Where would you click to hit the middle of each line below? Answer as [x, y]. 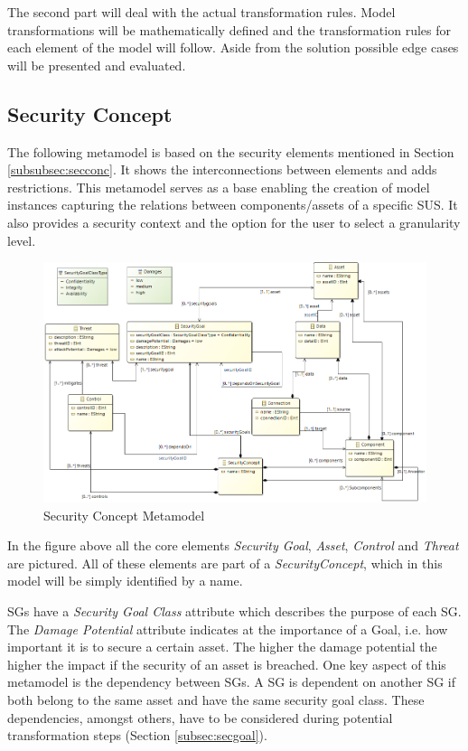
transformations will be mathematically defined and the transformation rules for [229, 29]
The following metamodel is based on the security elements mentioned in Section [231, 151]
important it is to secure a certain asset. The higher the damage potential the [222, 647]
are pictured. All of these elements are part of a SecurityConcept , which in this [225, 563]
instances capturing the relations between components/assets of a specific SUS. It [233, 205]
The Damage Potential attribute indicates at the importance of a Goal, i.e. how [228, 629]
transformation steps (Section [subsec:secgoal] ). [137, 735]
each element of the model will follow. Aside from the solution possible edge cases [233, 47]
